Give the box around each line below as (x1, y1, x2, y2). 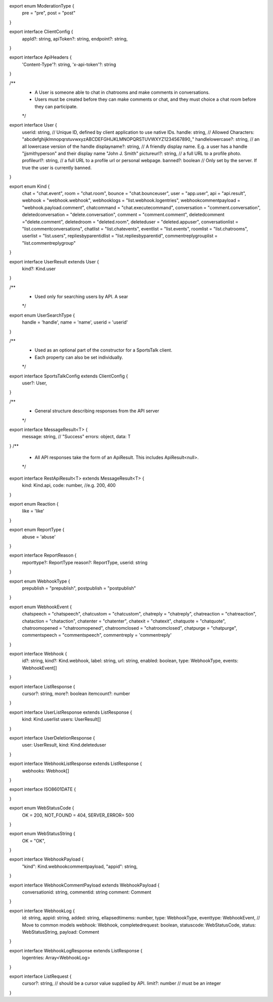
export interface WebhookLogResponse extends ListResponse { (9, 947, 143, 953)
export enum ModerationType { (9, 3, 74, 9)
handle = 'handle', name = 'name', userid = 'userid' (22, 319, 128, 325)
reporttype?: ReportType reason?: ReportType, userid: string (22, 559, 148, 565)
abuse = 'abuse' (22, 533, 56, 539)
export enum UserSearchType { (9, 312, 75, 318)
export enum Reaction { (9, 501, 59, 507)
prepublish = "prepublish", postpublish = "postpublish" (22, 585, 136, 591)
